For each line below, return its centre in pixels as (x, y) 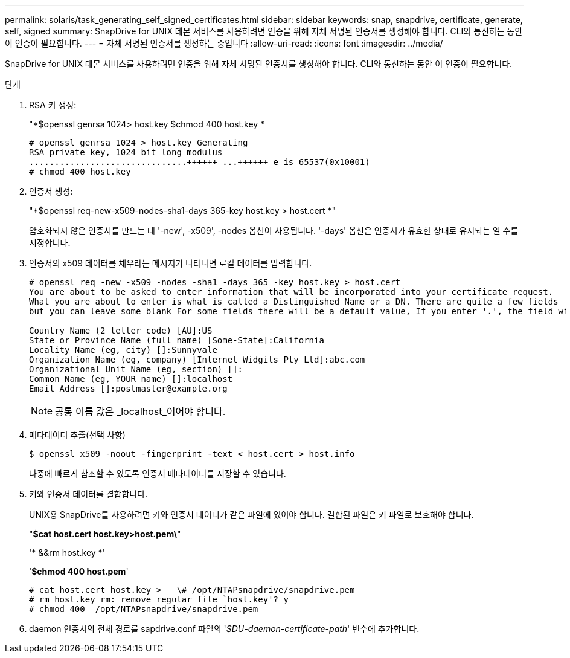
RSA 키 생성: (53, 105)
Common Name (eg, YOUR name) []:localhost (131, 379)
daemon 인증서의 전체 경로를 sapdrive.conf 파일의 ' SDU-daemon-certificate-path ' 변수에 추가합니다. (224, 629)
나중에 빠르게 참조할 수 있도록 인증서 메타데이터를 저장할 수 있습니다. (158, 473)
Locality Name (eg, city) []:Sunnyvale (123, 350)
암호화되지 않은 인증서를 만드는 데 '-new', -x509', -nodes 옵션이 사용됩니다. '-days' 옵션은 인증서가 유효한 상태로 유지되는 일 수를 (274, 231)
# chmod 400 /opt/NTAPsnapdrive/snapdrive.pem (144, 609)
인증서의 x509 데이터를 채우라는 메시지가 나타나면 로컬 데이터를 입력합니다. (171, 263)
